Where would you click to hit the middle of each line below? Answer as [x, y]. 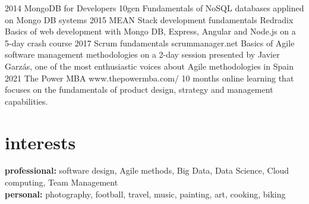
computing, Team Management [62, 182]
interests [40, 142]
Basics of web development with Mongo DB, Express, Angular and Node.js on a [150, 31]
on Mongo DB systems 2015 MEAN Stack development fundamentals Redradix [149, 19]
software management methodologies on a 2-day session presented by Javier [142, 54]
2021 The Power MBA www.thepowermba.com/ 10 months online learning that [149, 78]
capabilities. [26, 101]
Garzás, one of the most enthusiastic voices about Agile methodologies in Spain [149, 66]
